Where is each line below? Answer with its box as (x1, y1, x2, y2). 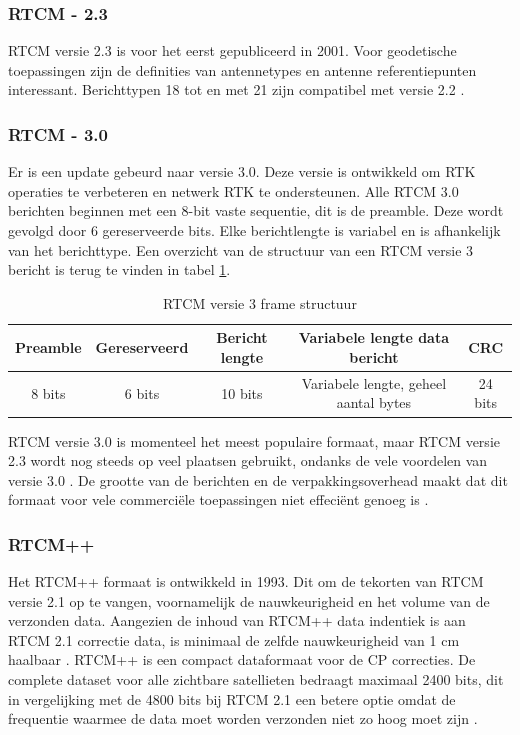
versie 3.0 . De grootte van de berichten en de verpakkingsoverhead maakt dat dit (8, 469, 508, 490)
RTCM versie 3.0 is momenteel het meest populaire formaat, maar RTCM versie (8, 430, 500, 451)
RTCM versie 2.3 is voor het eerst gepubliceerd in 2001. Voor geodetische (8, 40, 457, 61)
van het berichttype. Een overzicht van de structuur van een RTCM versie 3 (8, 239, 474, 260)
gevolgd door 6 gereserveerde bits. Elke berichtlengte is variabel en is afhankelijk (8, 220, 501, 240)
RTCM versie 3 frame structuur (163, 292, 357, 313)
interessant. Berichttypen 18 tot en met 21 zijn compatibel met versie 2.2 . (8, 79, 465, 100)
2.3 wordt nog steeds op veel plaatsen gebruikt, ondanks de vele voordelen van (8, 450, 488, 471)
